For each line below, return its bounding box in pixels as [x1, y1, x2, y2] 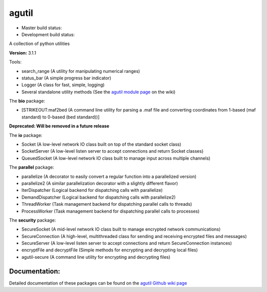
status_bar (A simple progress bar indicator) [21, 75, 111, 81]
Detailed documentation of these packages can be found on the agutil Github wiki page [9, 280, 187, 286]
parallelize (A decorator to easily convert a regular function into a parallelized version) [21, 174, 197, 179]
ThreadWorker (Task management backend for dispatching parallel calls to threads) [21, 201, 192, 207]
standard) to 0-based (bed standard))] [21, 114, 100, 120]
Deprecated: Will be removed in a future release [9, 123, 110, 129]
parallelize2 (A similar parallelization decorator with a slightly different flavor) [21, 180, 178, 186]
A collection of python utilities [9, 41, 70, 47]
